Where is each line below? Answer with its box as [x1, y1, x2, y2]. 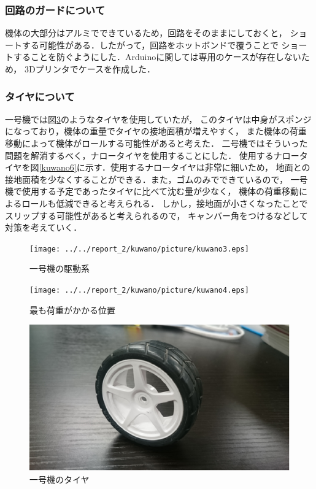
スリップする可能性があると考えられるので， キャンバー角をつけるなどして [5, 209, 308, 221]
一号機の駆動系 [29, 262, 90, 275]
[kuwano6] [39, 161, 77, 174]
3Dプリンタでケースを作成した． [24, 63, 155, 75]
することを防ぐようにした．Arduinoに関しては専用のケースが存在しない [13, 50, 301, 63]
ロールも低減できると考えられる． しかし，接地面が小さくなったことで [21, 196, 308, 209]
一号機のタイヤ [29, 472, 90, 485]
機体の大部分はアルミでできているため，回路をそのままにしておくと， [5, 26, 287, 39]
